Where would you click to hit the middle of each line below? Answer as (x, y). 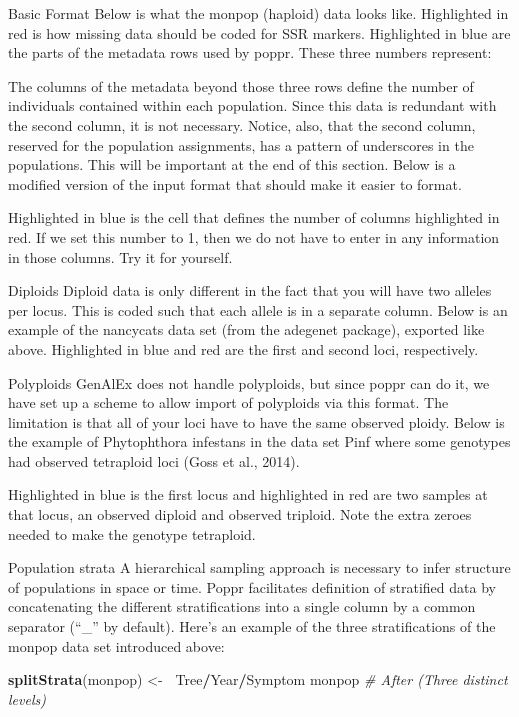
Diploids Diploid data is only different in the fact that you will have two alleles (250, 290)
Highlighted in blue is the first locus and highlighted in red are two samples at (248, 494)
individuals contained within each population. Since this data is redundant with (252, 105)
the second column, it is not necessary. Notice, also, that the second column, (242, 124)
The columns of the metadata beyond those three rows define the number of (241, 85)
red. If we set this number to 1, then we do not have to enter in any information (254, 236)
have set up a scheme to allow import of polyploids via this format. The (228, 402)
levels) (27, 698)
